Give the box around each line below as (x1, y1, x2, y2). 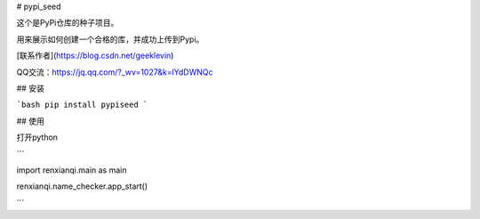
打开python (16, 132, 58, 142)
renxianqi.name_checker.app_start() (16, 181, 148, 191)
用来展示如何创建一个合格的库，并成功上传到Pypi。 (16, 34, 204, 45)
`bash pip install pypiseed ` (16, 100, 148, 110)
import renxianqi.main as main (16, 165, 127, 175)
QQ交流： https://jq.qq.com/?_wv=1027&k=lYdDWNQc (16, 67, 213, 77)
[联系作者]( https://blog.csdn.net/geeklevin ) (16, 50, 174, 61)
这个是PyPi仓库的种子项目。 (16, 18, 119, 28)
